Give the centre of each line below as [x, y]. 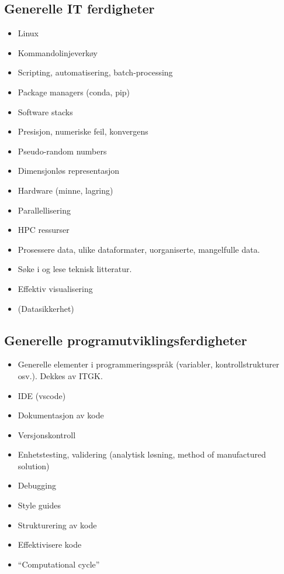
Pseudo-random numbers [62, 151]
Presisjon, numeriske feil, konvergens [83, 131]
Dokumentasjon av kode [61, 415]
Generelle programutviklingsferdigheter [126, 340]
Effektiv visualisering [55, 288]
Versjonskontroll [47, 434]
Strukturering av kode [57, 525]
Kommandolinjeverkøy [58, 52]
